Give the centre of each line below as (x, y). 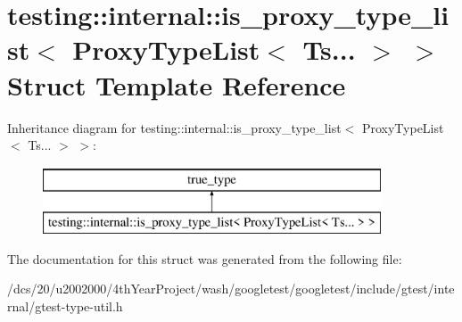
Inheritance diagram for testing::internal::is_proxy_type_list (174, 127)
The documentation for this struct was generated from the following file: (205, 258)
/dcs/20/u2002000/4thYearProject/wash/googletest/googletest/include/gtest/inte (231, 289)
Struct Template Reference (177, 84)
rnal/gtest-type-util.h (65, 306)
